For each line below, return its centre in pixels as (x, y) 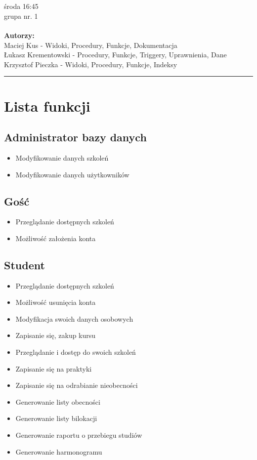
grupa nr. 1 (21, 16)
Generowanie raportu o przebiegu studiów (79, 435)
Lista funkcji (47, 105)
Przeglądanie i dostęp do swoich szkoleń (76, 352)
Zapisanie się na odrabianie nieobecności (77, 385)
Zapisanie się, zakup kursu (56, 335)
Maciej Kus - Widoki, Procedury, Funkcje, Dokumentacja (91, 45)
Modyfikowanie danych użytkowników (72, 174)
